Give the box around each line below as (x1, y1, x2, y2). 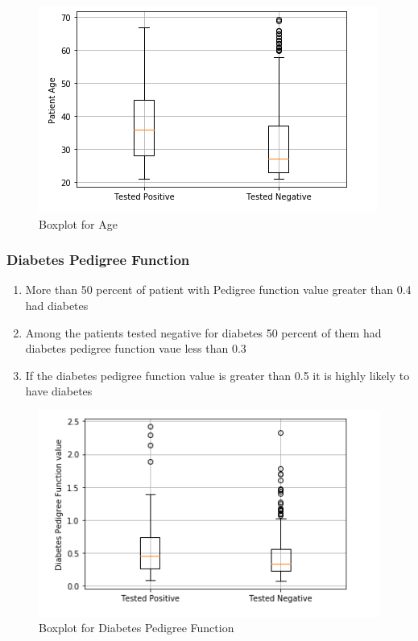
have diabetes (25, 383, 93, 399)
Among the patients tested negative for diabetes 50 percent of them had (25, 324, 382, 341)
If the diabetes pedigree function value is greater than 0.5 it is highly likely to (25, 366, 410, 383)
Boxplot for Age (39, 215, 118, 232)
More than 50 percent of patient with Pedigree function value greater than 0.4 (25, 281, 412, 298)
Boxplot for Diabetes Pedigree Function (39, 619, 234, 636)
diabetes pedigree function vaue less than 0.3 (25, 340, 246, 357)
